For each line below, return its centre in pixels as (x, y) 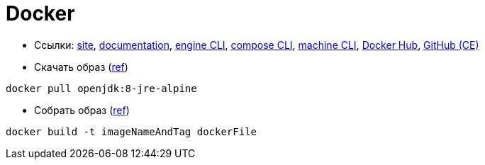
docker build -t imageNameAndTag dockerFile (132, 131)
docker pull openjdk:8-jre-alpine (101, 88)
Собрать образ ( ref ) (82, 110)
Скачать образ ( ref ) (81, 67)
